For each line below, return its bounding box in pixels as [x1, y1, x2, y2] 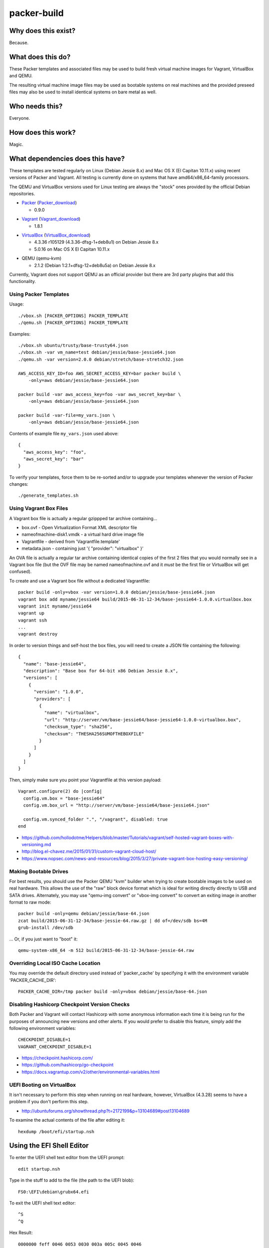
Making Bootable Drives [9, 868, 69, 875]
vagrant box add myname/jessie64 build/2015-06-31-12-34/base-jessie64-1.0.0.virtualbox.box [18, 597, 252, 602]
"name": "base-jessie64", [23, 661, 87, 666]
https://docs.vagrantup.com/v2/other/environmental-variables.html [21, 1069, 160, 1075]
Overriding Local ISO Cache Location [9, 959, 101, 966]
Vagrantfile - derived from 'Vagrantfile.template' [21, 538, 120, 544]
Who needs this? [9, 102, 63, 110]
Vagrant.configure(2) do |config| [18, 789, 102, 794]
